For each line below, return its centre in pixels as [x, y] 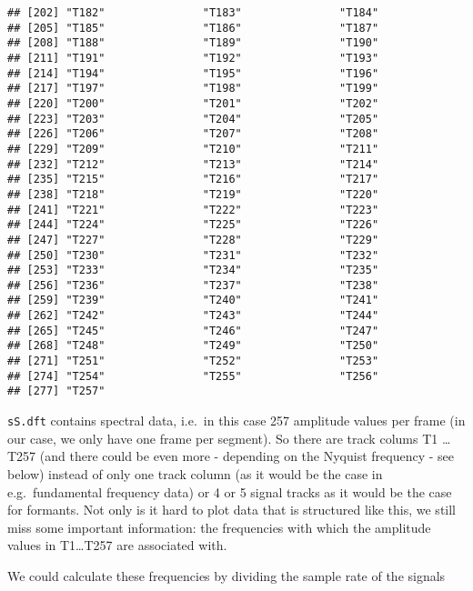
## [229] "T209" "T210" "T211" [193, 149]
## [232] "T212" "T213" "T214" [193, 164]
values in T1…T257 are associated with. [117, 545]
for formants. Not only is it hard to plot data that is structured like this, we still [232, 510]
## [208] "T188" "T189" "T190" [193, 43]
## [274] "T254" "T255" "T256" [193, 376]
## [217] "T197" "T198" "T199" [193, 89]
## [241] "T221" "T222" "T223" [193, 210]
